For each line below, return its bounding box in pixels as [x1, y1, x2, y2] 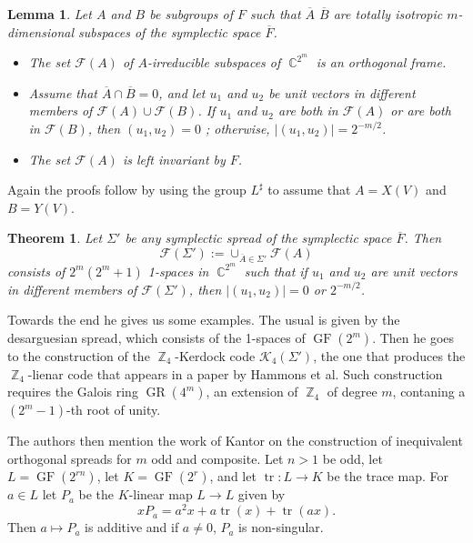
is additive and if [85, 518, 179, 537]
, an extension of [206, 382, 298, 401]
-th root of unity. [65, 400, 161, 419]
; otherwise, [205, 119, 270, 138]
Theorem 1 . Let [7, 228, 103, 247]
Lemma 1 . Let [7, 5, 92, 23]
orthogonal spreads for [7, 448, 132, 468]
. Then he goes [372, 328, 455, 347]
